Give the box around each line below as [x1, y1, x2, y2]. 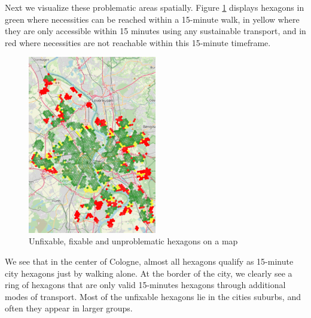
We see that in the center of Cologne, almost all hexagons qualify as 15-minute [5, 255, 294, 267]
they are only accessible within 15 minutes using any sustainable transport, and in [5, 25, 306, 37]
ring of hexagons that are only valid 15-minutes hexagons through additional [5, 278, 286, 291]
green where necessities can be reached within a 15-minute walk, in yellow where [5, 13, 300, 25]
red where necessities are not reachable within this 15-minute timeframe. [5, 36, 271, 49]
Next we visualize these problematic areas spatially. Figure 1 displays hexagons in [5, 1, 304, 13]
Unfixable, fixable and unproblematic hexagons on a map [29, 235, 238, 247]
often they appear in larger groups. [5, 302, 133, 314]
